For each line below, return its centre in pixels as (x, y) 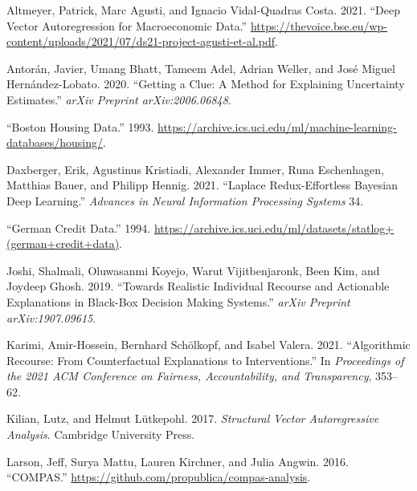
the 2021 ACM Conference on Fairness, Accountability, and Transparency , (189, 376)
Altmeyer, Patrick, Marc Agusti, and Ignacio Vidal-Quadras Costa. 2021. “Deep (204, 10)
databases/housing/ (55, 142)
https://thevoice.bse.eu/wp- (319, 25)
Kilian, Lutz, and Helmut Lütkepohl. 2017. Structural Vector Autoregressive (193, 418)
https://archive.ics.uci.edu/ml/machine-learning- (277, 126)
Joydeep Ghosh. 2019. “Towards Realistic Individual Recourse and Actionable (198, 286)
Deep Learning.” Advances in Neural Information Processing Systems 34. (185, 200)
